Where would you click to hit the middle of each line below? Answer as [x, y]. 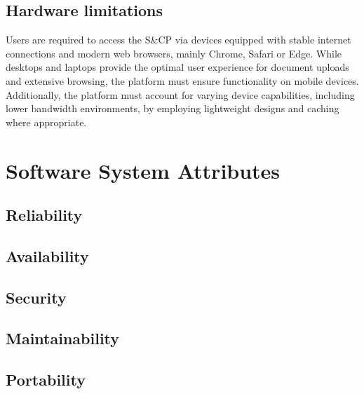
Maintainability [63, 338]
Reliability [44, 215]
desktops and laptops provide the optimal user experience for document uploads [177, 67]
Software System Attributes [143, 170]
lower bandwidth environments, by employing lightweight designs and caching [173, 108]
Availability [47, 256]
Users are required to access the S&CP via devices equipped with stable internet [178, 40]
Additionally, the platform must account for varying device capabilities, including [180, 94]
